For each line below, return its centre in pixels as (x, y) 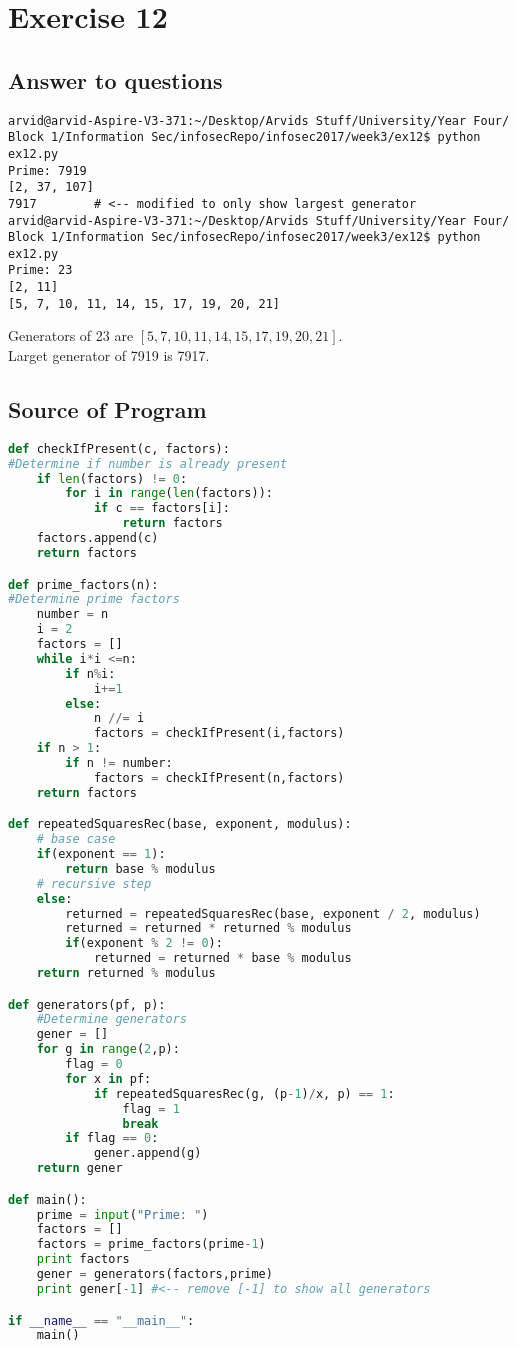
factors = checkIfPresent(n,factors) (219, 777)
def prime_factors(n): (83, 584)
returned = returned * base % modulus (222, 958)
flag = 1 (151, 1108)
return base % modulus (140, 868)
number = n (72, 614)
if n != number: (119, 763)
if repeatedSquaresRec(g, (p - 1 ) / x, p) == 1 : (244, 1093)
